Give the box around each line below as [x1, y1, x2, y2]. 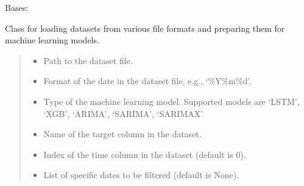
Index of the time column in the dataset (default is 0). [43, 148, 246, 160]
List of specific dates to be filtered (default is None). [43, 168, 239, 181]
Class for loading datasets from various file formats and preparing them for [5, 21, 285, 34]
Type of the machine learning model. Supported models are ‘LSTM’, [43, 95, 300, 107]
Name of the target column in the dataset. [43, 127, 202, 140]
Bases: [5, 1, 29, 13]
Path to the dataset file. [43, 54, 133, 66]
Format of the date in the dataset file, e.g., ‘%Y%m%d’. [43, 74, 252, 87]
